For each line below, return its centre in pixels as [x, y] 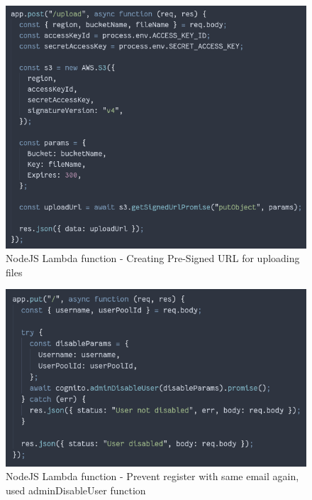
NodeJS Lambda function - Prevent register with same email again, [152, 476]
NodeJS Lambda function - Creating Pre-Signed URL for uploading [153, 258]
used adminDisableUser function [76, 490]
